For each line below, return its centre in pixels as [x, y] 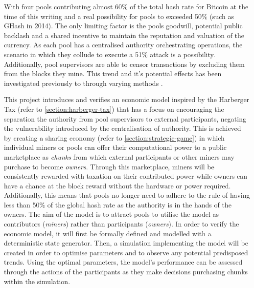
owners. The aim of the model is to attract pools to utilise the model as [112, 214]
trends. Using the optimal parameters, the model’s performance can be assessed [123, 262]
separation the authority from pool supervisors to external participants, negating [125, 118]
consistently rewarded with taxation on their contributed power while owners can [126, 176]
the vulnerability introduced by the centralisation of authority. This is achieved [123, 128]
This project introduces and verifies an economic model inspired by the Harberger [127, 99]
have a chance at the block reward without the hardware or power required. [117, 185]
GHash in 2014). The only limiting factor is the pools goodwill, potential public [123, 26]
